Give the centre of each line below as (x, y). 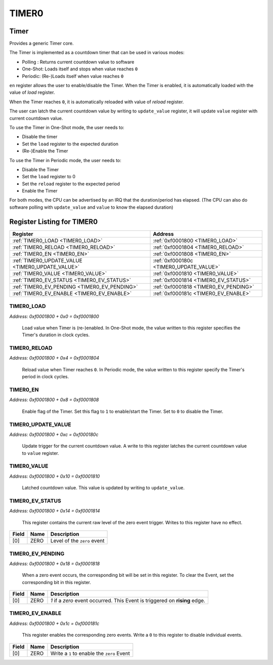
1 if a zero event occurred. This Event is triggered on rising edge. (128, 601)
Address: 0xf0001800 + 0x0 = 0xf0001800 (54, 316)
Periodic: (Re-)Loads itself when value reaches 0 (73, 76)
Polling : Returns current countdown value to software (78, 62)
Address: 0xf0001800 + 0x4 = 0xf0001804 (54, 358)
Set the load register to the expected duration (70, 144)
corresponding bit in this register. (56, 582)
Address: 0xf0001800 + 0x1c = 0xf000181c (54, 623)
